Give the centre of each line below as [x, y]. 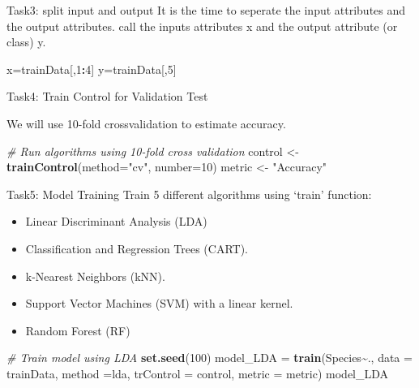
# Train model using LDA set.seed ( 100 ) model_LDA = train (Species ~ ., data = [209, 358]
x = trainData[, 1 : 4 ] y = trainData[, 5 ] [92, 69]
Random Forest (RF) [78, 330]
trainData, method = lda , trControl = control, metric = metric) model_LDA [198, 373]
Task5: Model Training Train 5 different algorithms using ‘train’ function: [189, 194]
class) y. [26, 42]
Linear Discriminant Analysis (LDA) [116, 221]
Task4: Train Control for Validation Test [107, 96]
